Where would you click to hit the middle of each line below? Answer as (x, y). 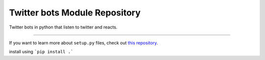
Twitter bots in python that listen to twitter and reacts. (63, 27)
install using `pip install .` (41, 52)
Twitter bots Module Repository (75, 13)
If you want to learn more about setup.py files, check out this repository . (83, 43)
